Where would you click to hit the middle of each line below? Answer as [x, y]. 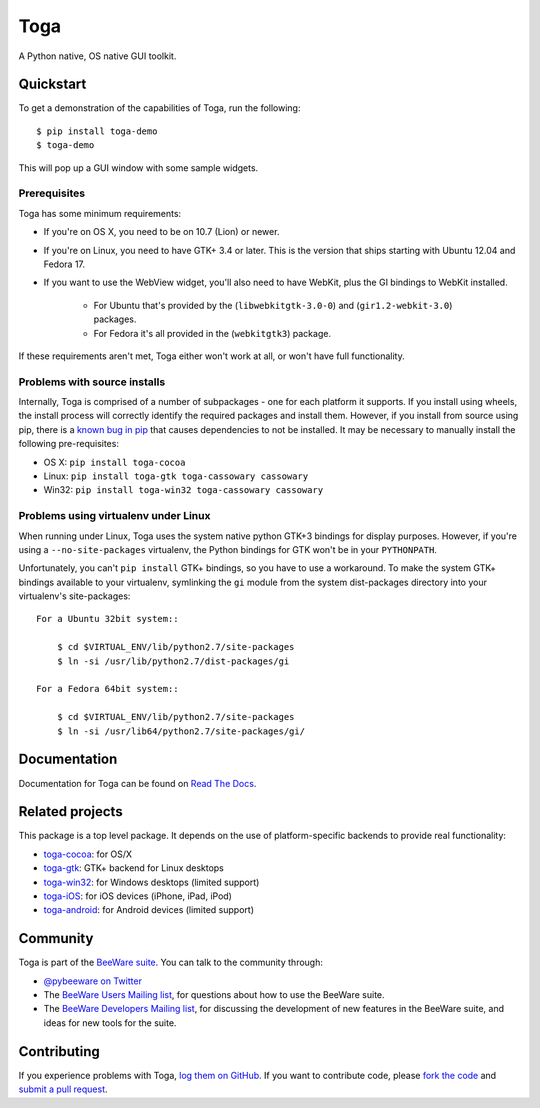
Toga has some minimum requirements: [100, 213]
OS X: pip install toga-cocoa [114, 462]
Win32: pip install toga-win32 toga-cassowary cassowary [183, 490]
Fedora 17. [64, 264]
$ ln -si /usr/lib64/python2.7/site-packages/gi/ [180, 731]
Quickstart [52, 84]
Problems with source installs [92, 382]
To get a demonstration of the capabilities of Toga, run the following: [159, 108]
